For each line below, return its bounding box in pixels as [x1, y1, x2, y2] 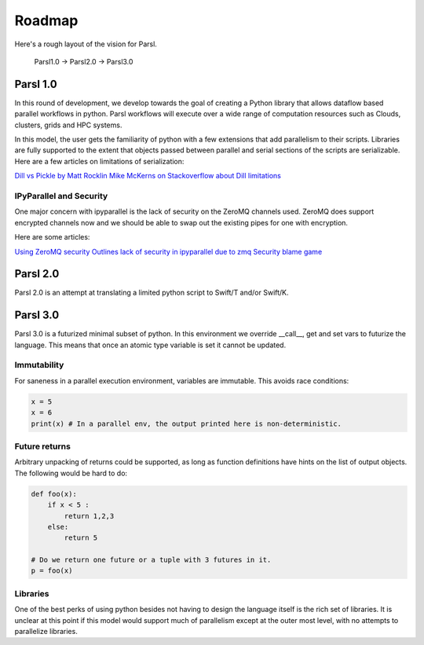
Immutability [14, 360, 64, 371]
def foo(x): [31, 489, 78, 498]
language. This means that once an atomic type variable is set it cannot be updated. [14, 340, 287, 350]
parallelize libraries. [14, 626, 78, 636]
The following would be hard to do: [14, 468, 128, 478]
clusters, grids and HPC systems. [14, 120, 122, 130]
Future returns [14, 441, 71, 452]
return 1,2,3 [64, 511, 115, 520]
